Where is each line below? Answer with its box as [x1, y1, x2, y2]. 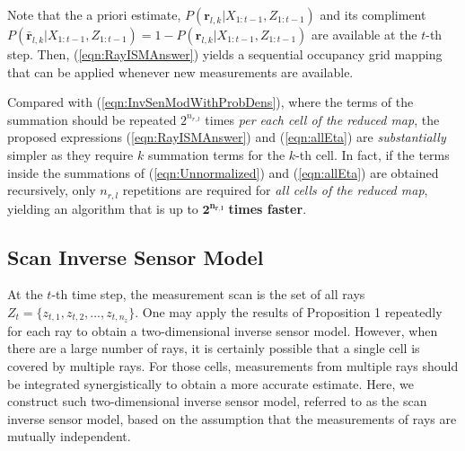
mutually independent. [7, 427, 131, 446]
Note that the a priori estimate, [7, 5, 181, 23]
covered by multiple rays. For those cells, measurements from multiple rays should [7, 357, 459, 376]
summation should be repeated [7, 110, 177, 128]
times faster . [228, 199, 307, 217]
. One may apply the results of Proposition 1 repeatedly [135, 303, 443, 321]
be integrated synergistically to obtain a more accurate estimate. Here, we [7, 374, 415, 393]
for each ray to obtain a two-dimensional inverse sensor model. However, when [7, 321, 438, 340]
